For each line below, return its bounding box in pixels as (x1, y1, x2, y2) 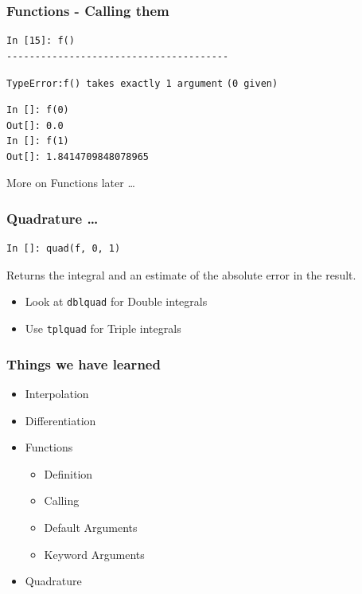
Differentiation (25, 412, 96, 428)
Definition (44, 465, 93, 482)
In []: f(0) (6, 104, 69, 116)
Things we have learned (6, 354, 161, 373)
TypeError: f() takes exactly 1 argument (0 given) (6, 78, 278, 90)
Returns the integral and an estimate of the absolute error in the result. (6, 266, 356, 283)
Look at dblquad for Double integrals (25, 293, 208, 310)
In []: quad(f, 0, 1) (6, 243, 121, 255)
